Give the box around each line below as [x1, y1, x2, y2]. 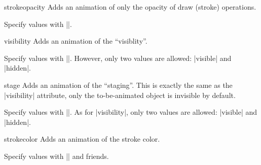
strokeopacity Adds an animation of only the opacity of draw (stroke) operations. [4, 2, 256, 12]
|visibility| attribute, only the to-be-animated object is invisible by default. [4, 89, 236, 100]
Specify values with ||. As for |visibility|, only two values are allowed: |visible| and [4, 107, 257, 117]
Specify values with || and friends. [4, 150, 109, 161]
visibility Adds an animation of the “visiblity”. [4, 36, 147, 46]
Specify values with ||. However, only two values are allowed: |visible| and [4, 52, 232, 63]
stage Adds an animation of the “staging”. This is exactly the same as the [4, 79, 233, 90]
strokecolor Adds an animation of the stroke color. [4, 134, 160, 144]
